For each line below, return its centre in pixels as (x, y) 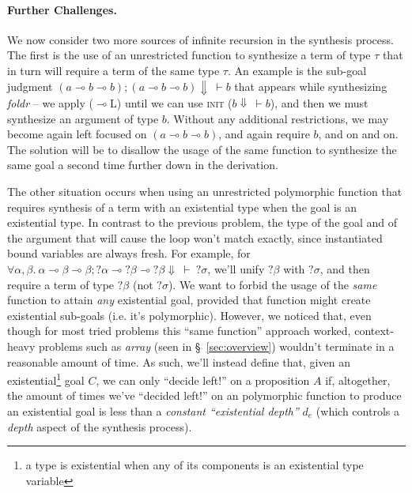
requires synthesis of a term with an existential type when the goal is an (182, 207)
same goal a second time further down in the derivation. (143, 165)
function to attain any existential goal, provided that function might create (189, 300)
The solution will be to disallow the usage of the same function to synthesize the (202, 149)
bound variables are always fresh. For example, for (129, 253)
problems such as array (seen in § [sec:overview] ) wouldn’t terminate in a (217, 346)
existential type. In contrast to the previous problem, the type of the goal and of (202, 222)
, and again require (264, 134)
